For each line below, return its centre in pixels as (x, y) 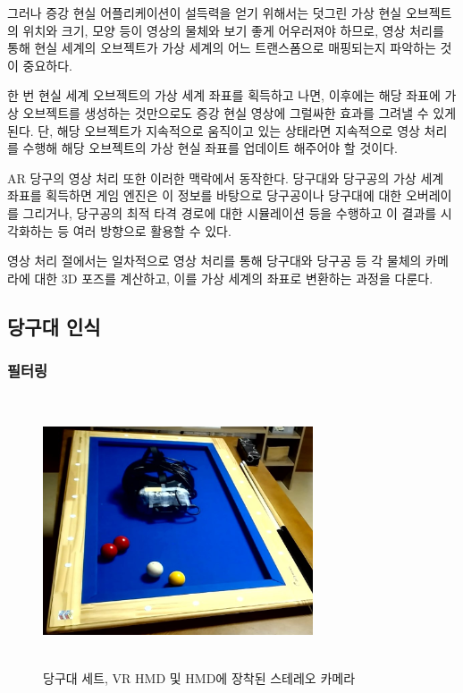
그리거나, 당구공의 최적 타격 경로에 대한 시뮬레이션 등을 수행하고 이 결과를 (230, 212)
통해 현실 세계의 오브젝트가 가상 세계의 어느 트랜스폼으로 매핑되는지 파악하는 (222, 48)
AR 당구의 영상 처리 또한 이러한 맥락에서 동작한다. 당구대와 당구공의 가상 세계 (226, 177)
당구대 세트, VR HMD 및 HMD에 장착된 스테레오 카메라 (199, 678)
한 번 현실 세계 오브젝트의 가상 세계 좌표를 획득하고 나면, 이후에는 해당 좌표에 (224, 95)
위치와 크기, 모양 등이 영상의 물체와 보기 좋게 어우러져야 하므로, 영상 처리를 (233, 30)
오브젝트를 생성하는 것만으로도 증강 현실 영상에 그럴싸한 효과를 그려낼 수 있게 (240, 112)
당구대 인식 (54, 326)
